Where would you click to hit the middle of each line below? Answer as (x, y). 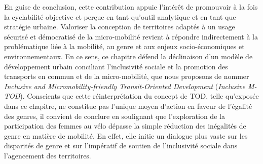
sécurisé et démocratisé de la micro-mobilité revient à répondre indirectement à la (131, 36)
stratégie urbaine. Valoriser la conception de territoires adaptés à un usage (120, 27)
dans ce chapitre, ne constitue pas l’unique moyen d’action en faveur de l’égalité (128, 106)
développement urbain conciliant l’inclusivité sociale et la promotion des (116, 66)
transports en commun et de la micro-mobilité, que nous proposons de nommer (127, 76)
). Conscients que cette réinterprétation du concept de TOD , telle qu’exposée (139, 96)
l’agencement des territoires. (48, 155)
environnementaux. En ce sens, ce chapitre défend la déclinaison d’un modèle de (128, 56)
